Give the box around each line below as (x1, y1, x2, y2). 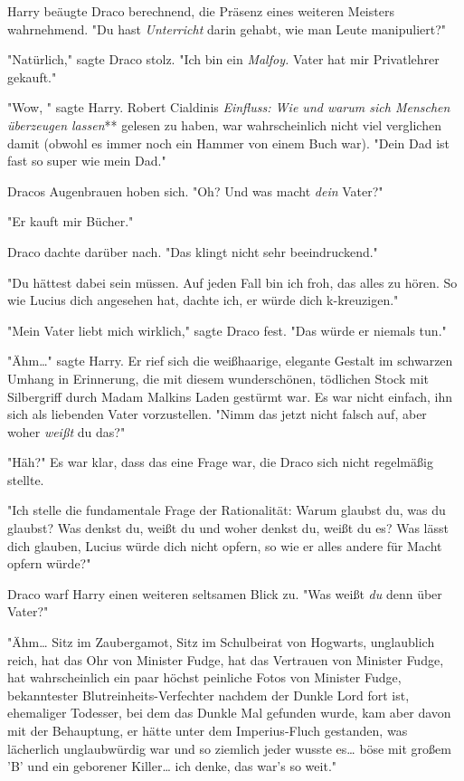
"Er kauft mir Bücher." (7, 212, 134, 231)
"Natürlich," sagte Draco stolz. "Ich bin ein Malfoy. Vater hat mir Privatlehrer (7, 50, 440, 69)
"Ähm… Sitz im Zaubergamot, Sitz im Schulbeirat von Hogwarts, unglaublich (7, 633, 435, 652)
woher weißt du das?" (7, 422, 126, 441)
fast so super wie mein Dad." (7, 151, 166, 170)
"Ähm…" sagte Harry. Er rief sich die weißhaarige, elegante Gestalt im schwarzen (7, 351, 453, 370)
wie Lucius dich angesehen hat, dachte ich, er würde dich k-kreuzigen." (7, 290, 399, 310)
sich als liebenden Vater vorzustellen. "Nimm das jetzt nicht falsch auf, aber (7, 405, 427, 424)
